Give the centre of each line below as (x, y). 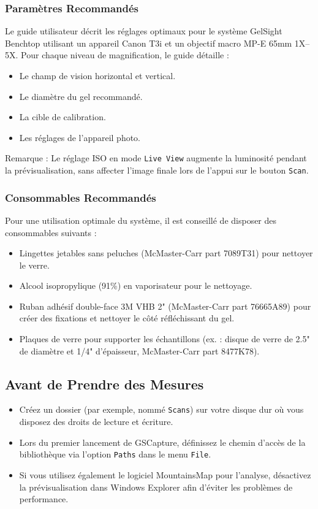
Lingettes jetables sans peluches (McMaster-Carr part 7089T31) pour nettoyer (166, 253)
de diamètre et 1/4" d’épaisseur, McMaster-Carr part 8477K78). (139, 350)
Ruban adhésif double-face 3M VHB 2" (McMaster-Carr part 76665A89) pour (165, 306)
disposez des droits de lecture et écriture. (96, 422)
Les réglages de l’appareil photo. (80, 137)
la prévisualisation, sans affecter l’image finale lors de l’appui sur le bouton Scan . (157, 170)
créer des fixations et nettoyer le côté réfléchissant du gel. (127, 318)
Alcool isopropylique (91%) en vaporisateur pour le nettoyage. (136, 285)
